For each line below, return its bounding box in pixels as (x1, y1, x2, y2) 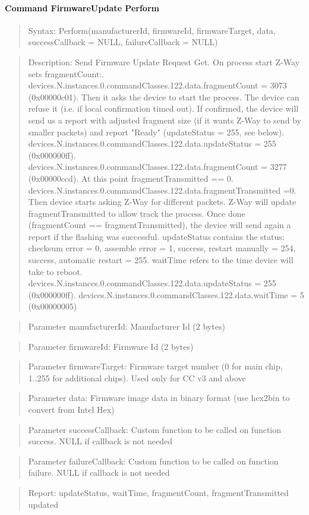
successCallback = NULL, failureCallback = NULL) (28, 36, 218, 48)
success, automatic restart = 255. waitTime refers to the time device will (28, 254, 294, 266)
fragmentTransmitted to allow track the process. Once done (28, 207, 245, 219)
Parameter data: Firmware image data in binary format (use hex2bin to (28, 391, 290, 404)
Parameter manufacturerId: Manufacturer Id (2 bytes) (28, 320, 225, 333)
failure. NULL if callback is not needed (28, 466, 170, 479)
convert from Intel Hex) (28, 403, 115, 416)
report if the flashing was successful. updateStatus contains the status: (28, 230, 285, 242)
